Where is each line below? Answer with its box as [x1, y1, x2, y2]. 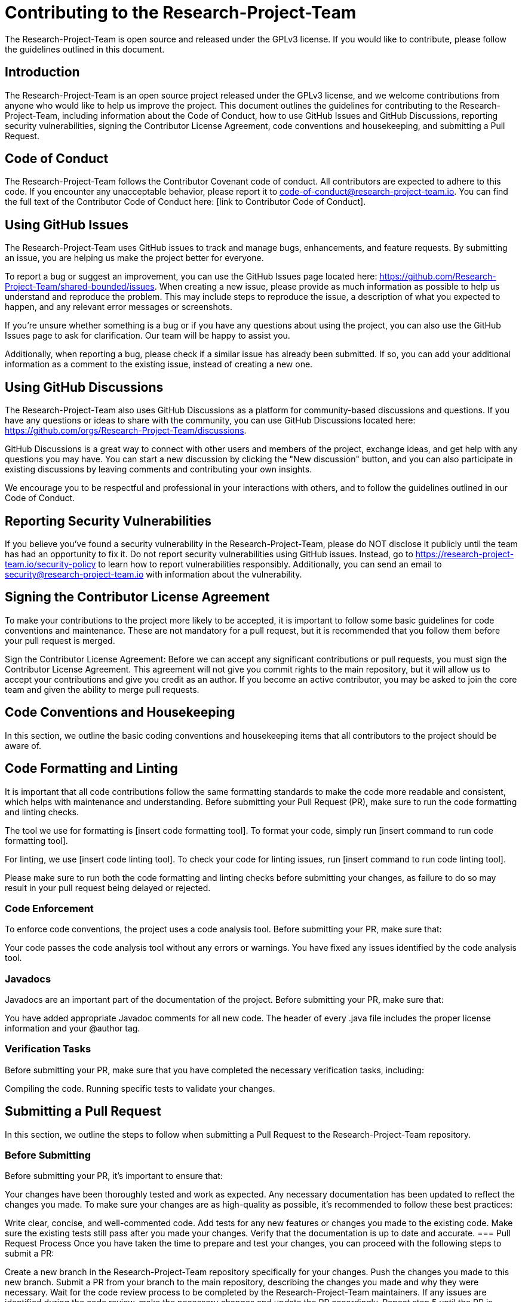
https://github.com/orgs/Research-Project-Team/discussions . [5, 425, 247, 436]
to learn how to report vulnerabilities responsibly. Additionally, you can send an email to [98, 558, 442, 569]
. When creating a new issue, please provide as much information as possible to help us [154, 281, 500, 292]
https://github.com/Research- [379, 271, 496, 282]
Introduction [5, 65, 80, 80]
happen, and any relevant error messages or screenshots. [5, 302, 232, 312]
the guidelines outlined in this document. [5, 44, 165, 54]
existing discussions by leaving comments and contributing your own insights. [5, 464, 312, 475]
